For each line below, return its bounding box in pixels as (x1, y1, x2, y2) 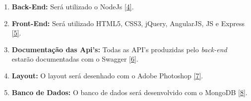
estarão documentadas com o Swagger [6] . (11, 54, 138, 64)
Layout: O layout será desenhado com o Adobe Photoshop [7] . (11, 70, 203, 80)
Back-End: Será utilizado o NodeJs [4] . (11, 1, 134, 11)
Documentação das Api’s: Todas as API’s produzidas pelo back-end (11, 44, 227, 54)
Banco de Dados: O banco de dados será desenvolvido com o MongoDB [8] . (11, 87, 248, 97)
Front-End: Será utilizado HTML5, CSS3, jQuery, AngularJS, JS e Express (11, 18, 245, 28)
